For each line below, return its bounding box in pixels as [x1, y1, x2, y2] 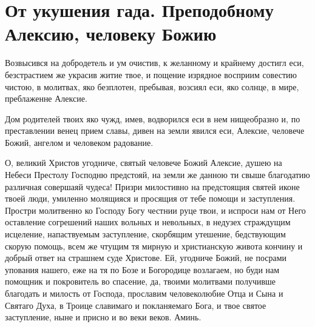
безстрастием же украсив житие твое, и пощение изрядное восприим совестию [5, 68, 297, 81]
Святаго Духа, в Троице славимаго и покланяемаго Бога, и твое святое [5, 299, 266, 311]
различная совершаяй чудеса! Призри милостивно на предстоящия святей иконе [5, 180, 300, 193]
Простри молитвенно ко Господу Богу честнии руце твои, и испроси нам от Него [5, 203, 306, 216]
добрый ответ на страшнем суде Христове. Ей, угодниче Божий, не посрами [5, 251, 287, 264]
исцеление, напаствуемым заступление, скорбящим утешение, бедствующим [5, 228, 286, 240]
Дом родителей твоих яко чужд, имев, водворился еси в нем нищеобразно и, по [5, 112, 300, 125]
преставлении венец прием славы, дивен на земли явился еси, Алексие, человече [5, 124, 305, 137]
